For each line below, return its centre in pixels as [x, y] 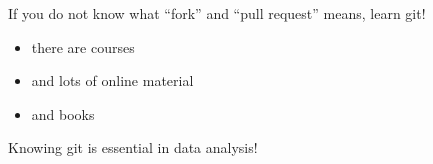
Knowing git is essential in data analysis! [133, 147]
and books [63, 113]
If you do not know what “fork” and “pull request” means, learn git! [217, 12]
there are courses [83, 46]
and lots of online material [112, 80]
